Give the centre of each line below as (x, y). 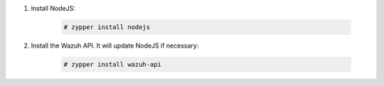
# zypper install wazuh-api (112, 64)
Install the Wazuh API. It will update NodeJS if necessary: (115, 45)
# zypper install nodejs (107, 27)
